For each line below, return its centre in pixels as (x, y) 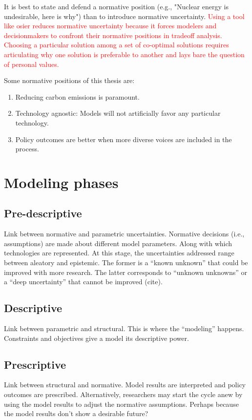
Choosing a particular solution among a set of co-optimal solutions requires (116, 45)
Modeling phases (61, 182)
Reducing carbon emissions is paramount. (77, 96)
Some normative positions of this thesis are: (69, 80)
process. (27, 149)
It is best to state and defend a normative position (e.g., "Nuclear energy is (116, 6)
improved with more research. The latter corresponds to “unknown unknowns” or (126, 272)
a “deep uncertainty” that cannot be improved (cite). (83, 282)
